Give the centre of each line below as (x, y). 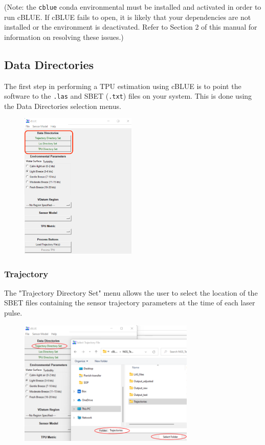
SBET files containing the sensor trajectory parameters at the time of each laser (130, 303)
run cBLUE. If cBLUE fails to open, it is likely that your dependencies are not (128, 17)
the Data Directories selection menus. (63, 106)
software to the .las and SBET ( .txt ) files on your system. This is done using (128, 96)
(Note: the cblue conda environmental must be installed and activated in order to (133, 7)
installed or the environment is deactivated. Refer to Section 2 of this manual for (131, 27)
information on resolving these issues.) (64, 37)
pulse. (13, 313)
